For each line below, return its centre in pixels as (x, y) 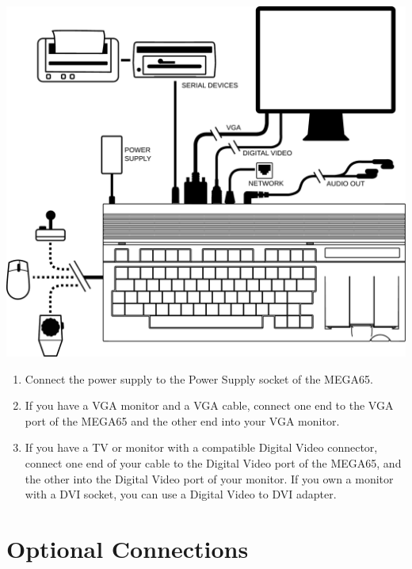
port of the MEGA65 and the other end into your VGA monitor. (182, 420)
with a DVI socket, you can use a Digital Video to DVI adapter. (181, 494)
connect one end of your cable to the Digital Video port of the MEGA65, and (213, 462)
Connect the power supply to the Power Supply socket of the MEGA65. (199, 378)
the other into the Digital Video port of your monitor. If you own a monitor (209, 478)
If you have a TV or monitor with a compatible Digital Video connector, (201, 447)
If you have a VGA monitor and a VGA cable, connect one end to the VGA (209, 405)
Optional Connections (128, 548)
